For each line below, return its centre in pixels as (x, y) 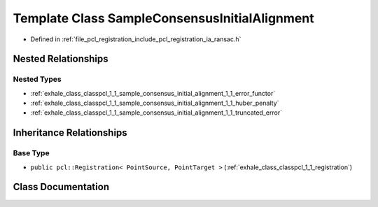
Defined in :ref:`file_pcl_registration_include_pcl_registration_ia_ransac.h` (136, 39)
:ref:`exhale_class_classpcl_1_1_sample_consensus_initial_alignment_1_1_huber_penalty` (155, 103)
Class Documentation (61, 187)
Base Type (31, 153)
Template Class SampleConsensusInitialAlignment (163, 18)
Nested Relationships (61, 59)
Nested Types (37, 79)
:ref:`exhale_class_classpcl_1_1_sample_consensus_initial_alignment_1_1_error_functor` (153, 93)
